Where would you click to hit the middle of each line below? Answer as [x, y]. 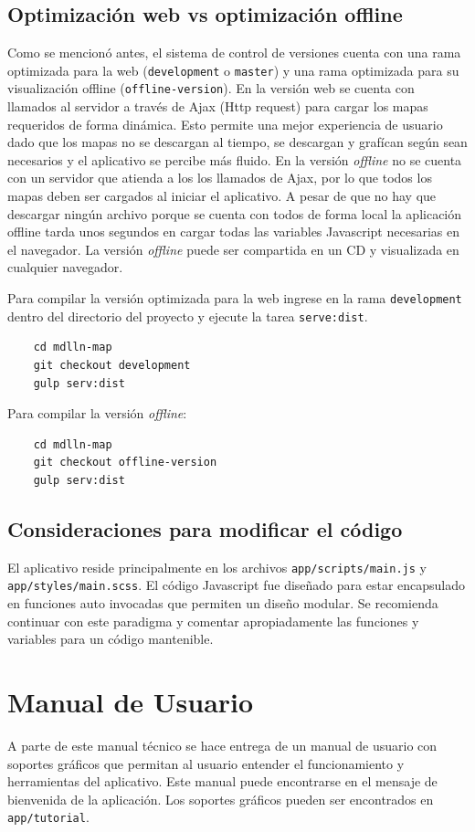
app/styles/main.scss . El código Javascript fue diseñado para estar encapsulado [237, 585]
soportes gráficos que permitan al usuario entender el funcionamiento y [206, 763]
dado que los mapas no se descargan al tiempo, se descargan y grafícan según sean [237, 142]
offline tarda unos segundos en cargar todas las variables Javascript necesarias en [233, 232]
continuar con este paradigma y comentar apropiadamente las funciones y [213, 621]
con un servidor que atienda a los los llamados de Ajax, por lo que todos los [220, 178]
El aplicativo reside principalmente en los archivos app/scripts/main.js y [217, 567]
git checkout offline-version [125, 463]
